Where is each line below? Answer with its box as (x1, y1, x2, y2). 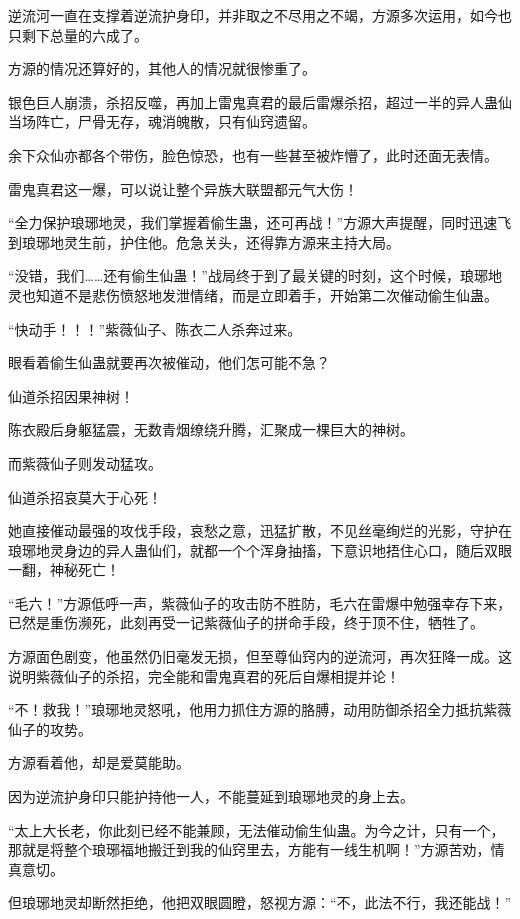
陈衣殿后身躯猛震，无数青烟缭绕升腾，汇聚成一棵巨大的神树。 (8, 419, 414, 440)
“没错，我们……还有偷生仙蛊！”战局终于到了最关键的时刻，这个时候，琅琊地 (8, 265, 502, 286)
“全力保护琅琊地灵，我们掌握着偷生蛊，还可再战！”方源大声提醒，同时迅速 (8, 212, 498, 233)
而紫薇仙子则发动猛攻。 (8, 452, 162, 473)
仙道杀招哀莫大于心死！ (8, 486, 162, 507)
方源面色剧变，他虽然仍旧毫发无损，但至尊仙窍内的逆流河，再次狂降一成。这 (8, 646, 512, 667)
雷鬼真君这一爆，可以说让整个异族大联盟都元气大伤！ (8, 178, 358, 199)
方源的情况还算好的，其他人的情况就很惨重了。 (8, 58, 316, 79)
